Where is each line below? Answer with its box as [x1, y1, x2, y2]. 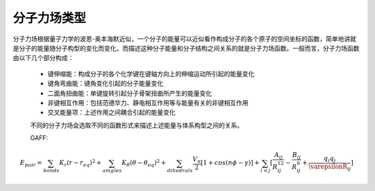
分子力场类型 [12, 10, 87, 26]
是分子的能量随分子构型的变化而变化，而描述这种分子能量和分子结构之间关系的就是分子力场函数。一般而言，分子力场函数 [12, 44, 360, 52]
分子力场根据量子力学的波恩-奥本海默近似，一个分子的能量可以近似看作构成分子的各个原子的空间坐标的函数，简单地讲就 [12, 35, 357, 43]
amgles [102, 167, 122, 174]
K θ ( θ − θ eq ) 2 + [122, 158, 167, 169]
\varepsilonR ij [308, 163, 351, 172]
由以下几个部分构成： [12, 54, 74, 62]
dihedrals [167, 167, 193, 174]
